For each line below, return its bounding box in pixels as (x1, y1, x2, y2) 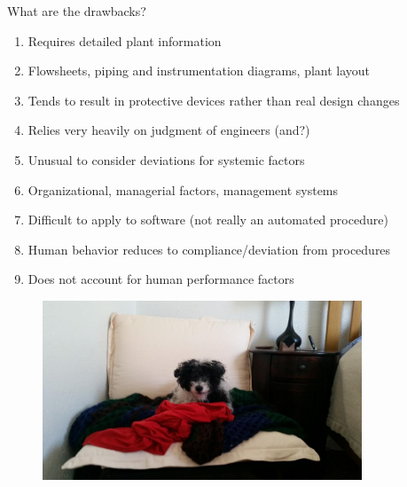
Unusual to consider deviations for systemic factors (27, 150, 305, 169)
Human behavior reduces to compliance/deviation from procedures (27, 240, 391, 258)
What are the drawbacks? (7, 2, 146, 20)
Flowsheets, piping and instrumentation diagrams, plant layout (27, 61, 371, 80)
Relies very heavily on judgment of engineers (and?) (27, 121, 310, 139)
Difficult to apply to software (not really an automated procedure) (27, 210, 388, 229)
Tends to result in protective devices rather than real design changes (27, 90, 400, 109)
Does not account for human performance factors (27, 270, 294, 288)
